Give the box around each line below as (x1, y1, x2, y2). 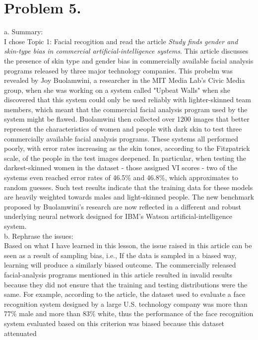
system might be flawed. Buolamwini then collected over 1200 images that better (4, 114, 250, 124)
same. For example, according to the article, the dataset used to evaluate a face (4, 289, 246, 299)
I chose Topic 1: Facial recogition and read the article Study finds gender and (4, 36, 238, 46)
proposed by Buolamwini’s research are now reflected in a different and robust (4, 201, 241, 211)
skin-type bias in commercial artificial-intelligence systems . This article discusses (4, 46, 249, 56)
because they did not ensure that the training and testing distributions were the (4, 279, 248, 289)
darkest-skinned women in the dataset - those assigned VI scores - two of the (4, 162, 237, 173)
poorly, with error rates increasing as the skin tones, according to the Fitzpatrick (4, 143, 250, 153)
